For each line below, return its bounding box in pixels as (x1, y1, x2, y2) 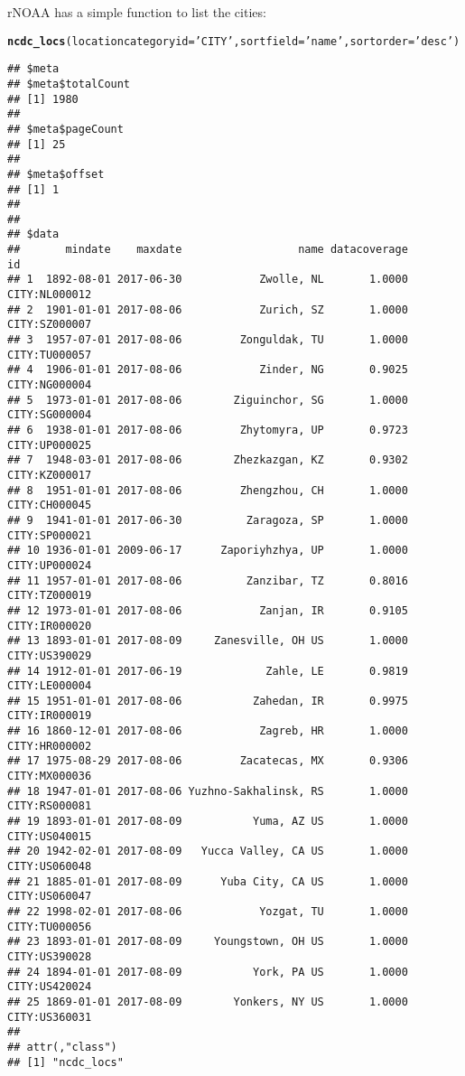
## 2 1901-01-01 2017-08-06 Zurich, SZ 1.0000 (7, 303, 408, 316)
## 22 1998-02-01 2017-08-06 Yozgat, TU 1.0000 (7, 905, 408, 918)
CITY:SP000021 (7, 529, 92, 542)
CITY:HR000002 (7, 739, 92, 753)
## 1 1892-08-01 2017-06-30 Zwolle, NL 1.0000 (7, 273, 408, 286)
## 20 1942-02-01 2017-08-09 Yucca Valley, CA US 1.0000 (7, 845, 408, 858)
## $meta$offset (7, 167, 105, 181)
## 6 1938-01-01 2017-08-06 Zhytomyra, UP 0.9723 (7, 424, 408, 436)
